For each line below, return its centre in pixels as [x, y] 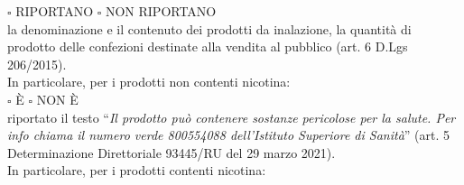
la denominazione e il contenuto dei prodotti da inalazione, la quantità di [209, 28]
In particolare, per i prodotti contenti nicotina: [137, 170]
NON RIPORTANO [161, 11]
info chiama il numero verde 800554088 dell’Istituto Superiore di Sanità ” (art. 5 [229, 135]
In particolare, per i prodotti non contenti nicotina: [149, 82]
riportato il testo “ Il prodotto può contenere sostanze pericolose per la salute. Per [232, 117]
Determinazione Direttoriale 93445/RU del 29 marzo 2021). [172, 152]
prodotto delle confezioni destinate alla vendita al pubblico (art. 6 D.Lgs [208, 46]
